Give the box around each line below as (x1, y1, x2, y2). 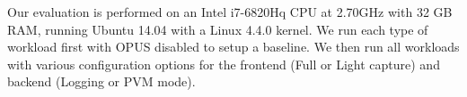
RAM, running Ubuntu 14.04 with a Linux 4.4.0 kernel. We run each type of (7, 20, 428, 38)
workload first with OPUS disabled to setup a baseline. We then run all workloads (7, 37, 460, 56)
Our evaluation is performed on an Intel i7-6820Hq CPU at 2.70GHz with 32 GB (7, 3, 453, 20)
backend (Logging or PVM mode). (7, 72, 196, 91)
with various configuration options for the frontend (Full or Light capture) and (7, 54, 440, 73)
